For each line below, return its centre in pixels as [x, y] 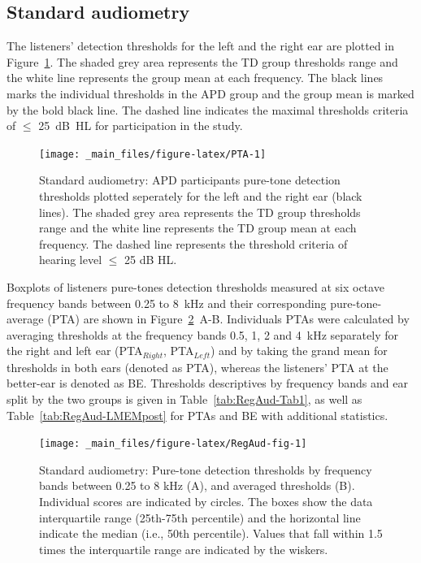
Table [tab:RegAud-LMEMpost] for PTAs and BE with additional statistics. [197, 415]
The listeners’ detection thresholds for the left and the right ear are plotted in [200, 46]
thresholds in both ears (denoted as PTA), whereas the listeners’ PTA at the [197, 367]
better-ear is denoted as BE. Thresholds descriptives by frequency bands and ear [207, 383]
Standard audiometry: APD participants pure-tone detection [190, 180]
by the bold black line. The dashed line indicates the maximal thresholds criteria [208, 109]
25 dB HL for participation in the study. [141, 126]
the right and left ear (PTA [75, 351]
